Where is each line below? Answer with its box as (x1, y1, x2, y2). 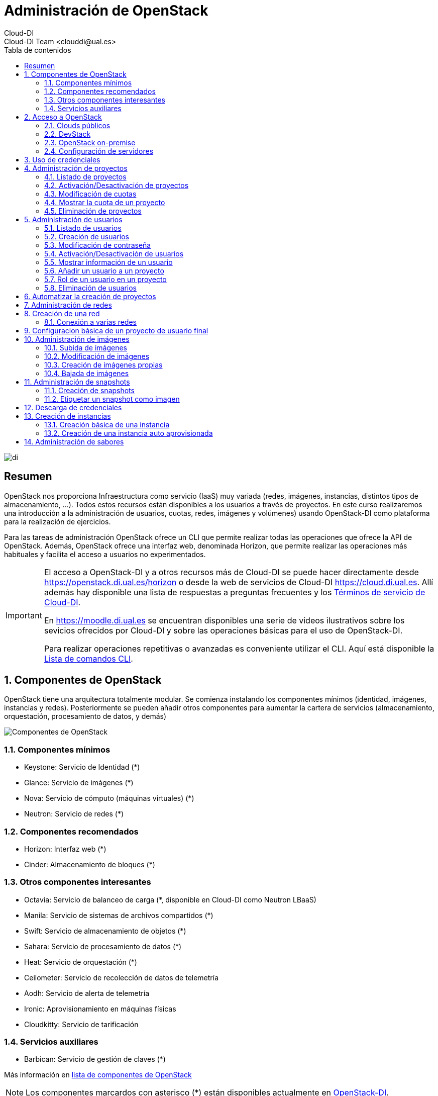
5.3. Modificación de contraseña (44, 240, 151, 249)
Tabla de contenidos (4, 45, 71, 54)
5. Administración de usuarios (24, 215, 123, 224)
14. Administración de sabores (24, 437, 124, 446)
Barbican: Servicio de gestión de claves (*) (24, 1055, 166, 1064)
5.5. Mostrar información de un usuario (44, 257, 173, 266)
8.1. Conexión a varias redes (44, 317, 137, 326)
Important (6, 610, 42, 620)
